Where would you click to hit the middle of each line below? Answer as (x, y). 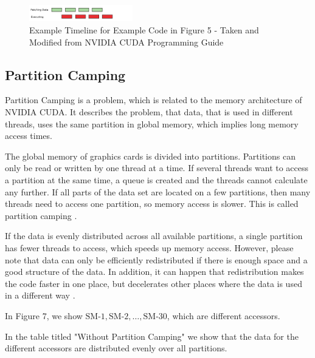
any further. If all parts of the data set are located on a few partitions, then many (158, 191)
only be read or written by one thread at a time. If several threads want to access (157, 168)
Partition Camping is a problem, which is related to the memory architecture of (154, 100)
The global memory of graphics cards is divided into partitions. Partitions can (150, 156)
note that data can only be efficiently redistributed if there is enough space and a (156, 259)
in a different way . (40, 295)
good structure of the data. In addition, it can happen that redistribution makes (154, 272)
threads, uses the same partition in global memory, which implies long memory (152, 123)
